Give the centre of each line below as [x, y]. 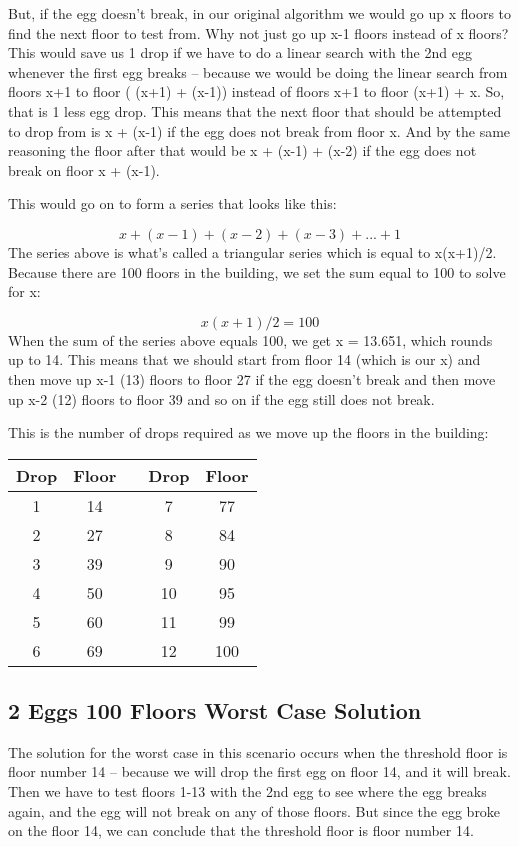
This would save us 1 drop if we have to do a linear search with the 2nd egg [240, 52]
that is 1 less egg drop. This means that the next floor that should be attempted [255, 110]
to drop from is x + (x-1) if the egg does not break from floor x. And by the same [259, 130]
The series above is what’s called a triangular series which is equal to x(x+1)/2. [252, 251]
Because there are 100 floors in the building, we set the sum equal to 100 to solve [257, 271]
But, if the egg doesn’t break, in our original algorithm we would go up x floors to [260, 13]
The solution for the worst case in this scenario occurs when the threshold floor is [258, 751]
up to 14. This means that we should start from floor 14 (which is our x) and [244, 359]
